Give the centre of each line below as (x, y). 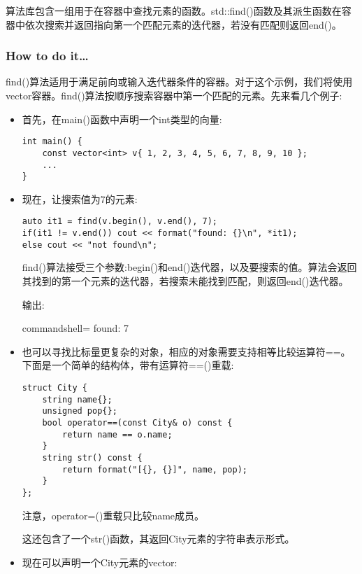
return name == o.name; (117, 434)
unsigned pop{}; (80, 411)
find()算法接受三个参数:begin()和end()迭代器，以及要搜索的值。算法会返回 (189, 267)
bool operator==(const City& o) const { (137, 422)
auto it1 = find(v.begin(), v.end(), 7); (120, 222)
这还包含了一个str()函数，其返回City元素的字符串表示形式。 (158, 539)
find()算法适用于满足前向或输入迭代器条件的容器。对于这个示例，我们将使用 (179, 82)
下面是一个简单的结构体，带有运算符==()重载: (128, 365)
